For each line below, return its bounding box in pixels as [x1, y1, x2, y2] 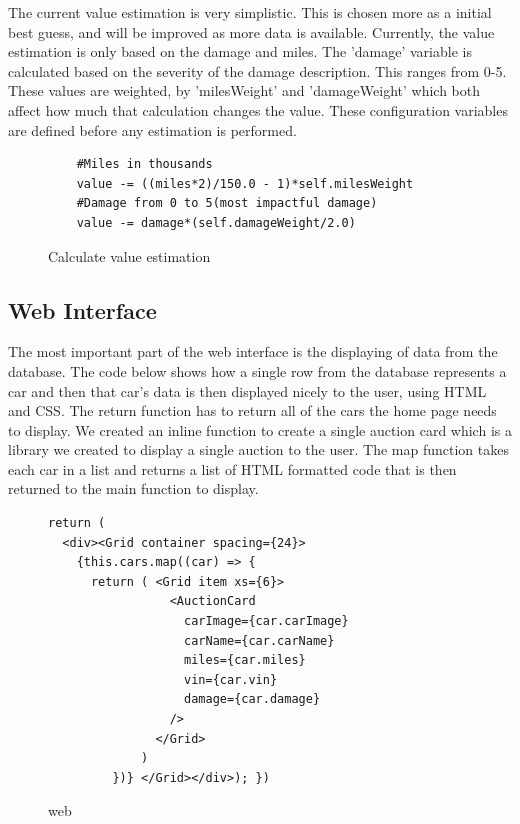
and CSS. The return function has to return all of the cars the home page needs [8, 400, 497, 421]
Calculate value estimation [48, 245, 211, 266]
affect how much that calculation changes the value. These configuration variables [8, 99, 508, 120]
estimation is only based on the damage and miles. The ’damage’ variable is [8, 41, 472, 62]
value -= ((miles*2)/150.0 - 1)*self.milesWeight [76, 176, 414, 191]
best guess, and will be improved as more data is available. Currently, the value [8, 21, 495, 42]
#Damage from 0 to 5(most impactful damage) [76, 196, 378, 211]
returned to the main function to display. [8, 478, 259, 499]
